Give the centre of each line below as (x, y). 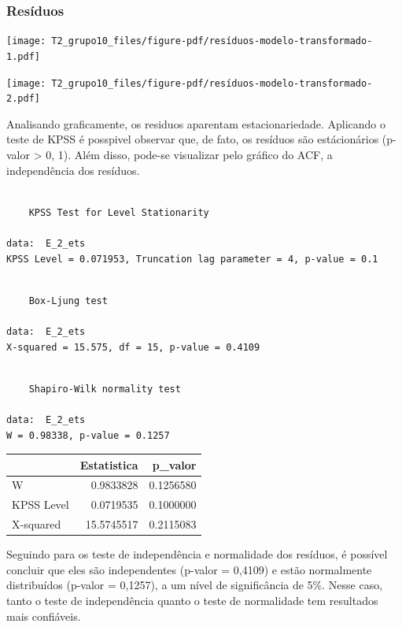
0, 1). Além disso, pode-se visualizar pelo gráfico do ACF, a (189, 155)
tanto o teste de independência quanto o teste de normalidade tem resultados (192, 601)
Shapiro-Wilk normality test (105, 389)
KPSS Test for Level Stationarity (119, 212)
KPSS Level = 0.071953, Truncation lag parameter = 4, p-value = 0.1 (192, 259)
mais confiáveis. (44, 616)
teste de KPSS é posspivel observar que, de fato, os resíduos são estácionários (193, 139)
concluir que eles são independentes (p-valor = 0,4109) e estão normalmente (189, 569)
